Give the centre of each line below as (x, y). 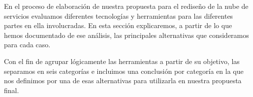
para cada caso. (27, 45)
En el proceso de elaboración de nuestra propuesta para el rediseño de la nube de (126, 6)
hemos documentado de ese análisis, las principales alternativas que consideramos (126, 35)
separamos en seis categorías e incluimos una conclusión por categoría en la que (124, 71)
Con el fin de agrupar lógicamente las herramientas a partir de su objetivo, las (122, 61)
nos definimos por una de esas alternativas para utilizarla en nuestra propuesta (123, 81)
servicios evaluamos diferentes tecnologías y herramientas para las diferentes (119, 16)
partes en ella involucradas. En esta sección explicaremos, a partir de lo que (118, 25)
